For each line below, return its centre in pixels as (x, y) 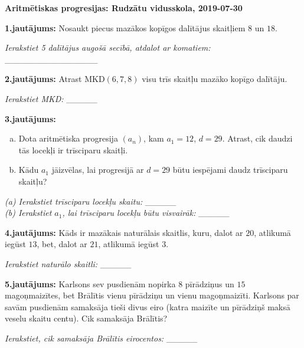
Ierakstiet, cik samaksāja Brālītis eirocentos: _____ (101, 338)
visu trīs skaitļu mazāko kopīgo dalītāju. (215, 79)
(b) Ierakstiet (28, 213)
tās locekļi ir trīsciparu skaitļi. (73, 150)
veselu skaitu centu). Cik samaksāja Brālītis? (86, 318)
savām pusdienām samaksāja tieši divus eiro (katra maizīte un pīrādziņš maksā (148, 306)
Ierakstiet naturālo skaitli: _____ (68, 263)
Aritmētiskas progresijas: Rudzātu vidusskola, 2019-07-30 (124, 8)
